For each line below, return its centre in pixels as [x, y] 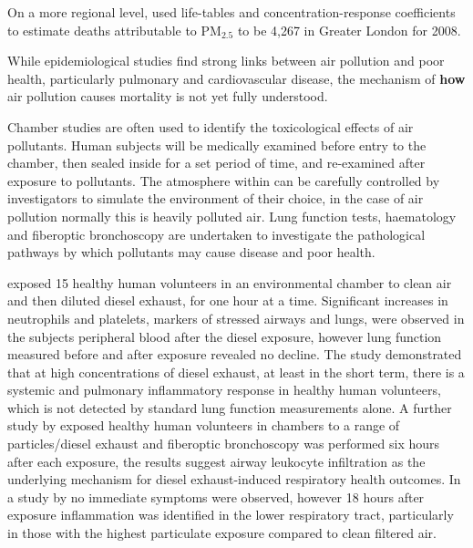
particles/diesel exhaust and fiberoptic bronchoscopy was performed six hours [224, 444]
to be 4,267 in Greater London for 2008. [349, 30]
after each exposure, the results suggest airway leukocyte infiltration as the [216, 461]
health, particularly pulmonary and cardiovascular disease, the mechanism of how [236, 78]
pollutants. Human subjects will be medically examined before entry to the [217, 145]
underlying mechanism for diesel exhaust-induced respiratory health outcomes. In [234, 479]
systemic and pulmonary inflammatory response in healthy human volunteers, [224, 390]
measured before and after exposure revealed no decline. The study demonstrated [235, 354]
